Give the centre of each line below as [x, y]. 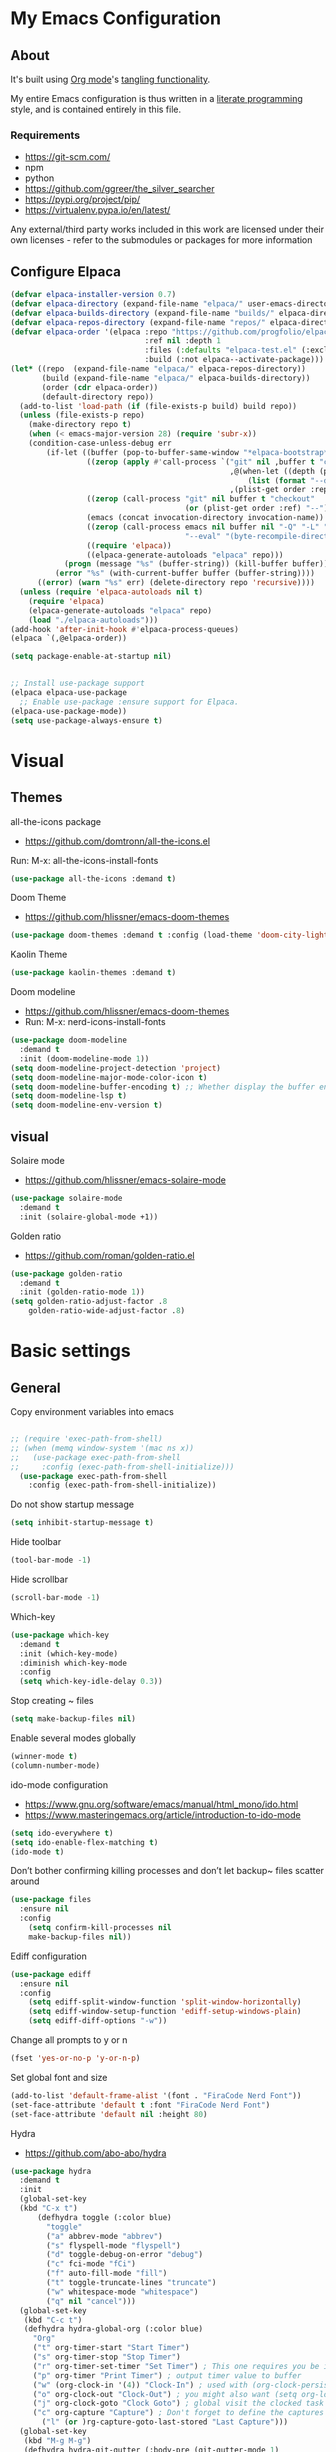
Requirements [45, 135]
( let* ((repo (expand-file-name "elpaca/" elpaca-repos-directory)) [158, 369]
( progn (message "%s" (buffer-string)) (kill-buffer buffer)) [196, 564]
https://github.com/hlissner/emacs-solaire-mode [125, 1180]
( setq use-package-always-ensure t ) [86, 720]
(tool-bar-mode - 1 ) [51, 1560]
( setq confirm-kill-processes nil [100, 1928]
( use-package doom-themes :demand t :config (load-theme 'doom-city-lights [171, 935]
